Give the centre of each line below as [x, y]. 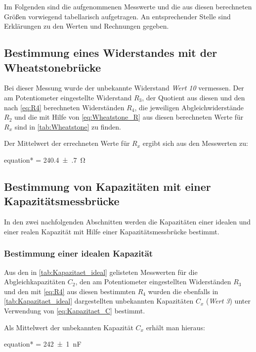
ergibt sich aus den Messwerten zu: [195, 143]
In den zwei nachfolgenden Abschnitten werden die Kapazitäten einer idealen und [128, 222]
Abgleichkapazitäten [35, 282]
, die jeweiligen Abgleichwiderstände [189, 107]
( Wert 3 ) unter [228, 301]
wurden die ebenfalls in [183, 291]
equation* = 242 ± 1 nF [43, 344]
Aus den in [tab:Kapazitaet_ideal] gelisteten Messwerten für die [101, 272]
